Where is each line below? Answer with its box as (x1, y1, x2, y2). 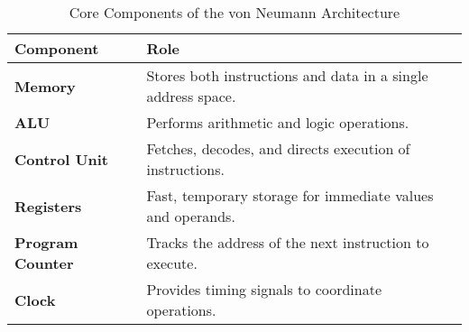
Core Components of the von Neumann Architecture (69, 2, 400, 23)
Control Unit (14, 148, 109, 170)
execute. (146, 253, 198, 273)
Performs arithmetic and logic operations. (146, 112, 409, 133)
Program (14, 232, 78, 253)
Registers (14, 195, 82, 217)
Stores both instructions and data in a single (146, 65, 428, 86)
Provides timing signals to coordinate (146, 279, 382, 300)
